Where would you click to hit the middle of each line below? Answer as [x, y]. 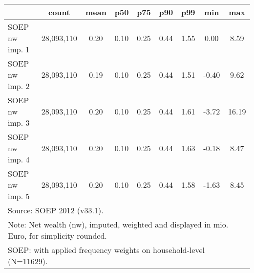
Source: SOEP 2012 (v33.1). [56, 210]
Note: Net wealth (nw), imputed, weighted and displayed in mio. [118, 224]
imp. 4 [19, 159]
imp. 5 [19, 196]
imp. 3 [19, 123]
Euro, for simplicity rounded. [57, 236]
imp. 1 [19, 49]
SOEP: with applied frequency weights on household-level [106, 250]
